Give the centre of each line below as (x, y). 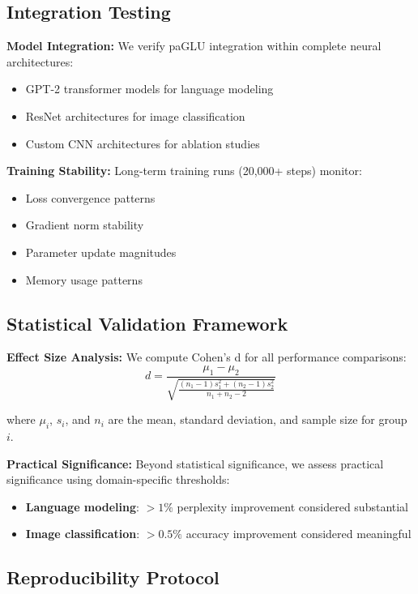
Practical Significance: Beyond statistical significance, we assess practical (195, 463)
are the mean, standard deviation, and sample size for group (258, 419)
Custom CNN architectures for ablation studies (143, 143)
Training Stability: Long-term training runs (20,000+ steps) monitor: (184, 171)
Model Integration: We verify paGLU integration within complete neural (194, 46)
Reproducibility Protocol (113, 577)
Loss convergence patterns (90, 197)
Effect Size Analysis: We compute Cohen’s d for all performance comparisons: (207, 357)
